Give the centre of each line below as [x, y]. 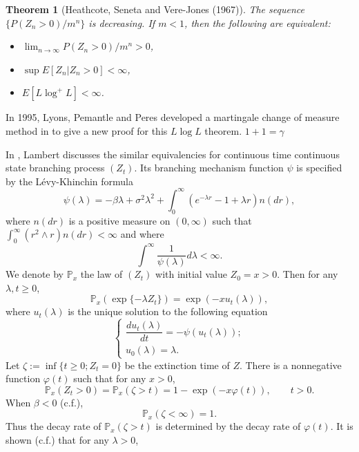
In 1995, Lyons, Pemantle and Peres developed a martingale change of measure [173, 117]
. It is [342, 426]
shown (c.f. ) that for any [57, 439]
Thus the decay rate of [54, 426]
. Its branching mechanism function [209, 168]
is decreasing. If [122, 22]
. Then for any [308, 274]
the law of [101, 274]
